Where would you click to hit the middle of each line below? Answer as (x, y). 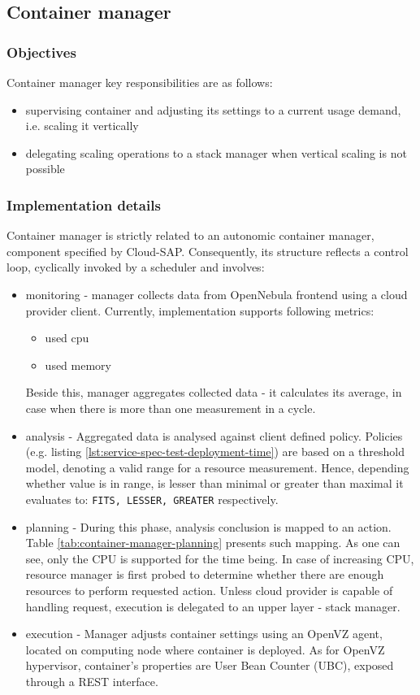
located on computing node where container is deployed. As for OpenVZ (205, 649)
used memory (78, 365)
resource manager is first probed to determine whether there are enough (205, 574)
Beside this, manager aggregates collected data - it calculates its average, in (214, 392)
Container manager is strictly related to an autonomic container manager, (191, 235)
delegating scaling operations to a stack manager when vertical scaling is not (216, 152)
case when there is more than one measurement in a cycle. (171, 408)
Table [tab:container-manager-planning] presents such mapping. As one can (213, 543)
